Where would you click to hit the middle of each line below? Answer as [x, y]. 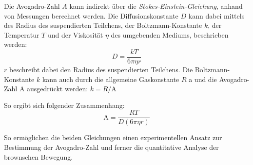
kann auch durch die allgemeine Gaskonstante [111, 79]
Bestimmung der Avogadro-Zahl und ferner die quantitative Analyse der [111, 147]
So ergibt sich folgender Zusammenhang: [64, 105]
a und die [203, 79]
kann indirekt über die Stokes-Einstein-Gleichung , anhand [156, 6]
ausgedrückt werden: [58, 89]
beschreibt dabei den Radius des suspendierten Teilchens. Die [101, 70]
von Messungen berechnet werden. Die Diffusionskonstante [91, 15]
